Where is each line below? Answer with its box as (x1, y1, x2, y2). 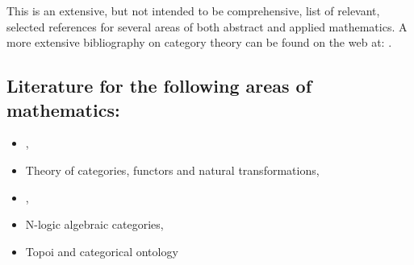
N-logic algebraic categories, (25, 216, 164, 233)
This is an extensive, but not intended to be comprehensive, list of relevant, (6, 2, 380, 19)
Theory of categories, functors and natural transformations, (25, 161, 320, 178)
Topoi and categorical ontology (25, 242, 178, 259)
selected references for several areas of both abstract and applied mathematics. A (6, 18, 408, 35)
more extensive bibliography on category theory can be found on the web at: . (6, 34, 392, 51)
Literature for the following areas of (6, 73, 312, 98)
